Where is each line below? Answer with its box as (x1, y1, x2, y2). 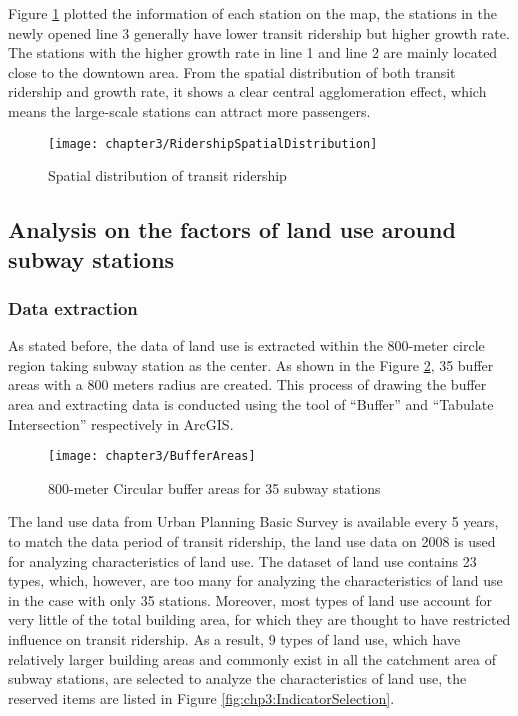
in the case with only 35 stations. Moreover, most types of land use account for (8, 589, 492, 610)
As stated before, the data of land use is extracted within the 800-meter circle (8, 335, 485, 356)
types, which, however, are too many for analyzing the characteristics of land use (8, 570, 503, 591)
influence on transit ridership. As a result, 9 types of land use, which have (8, 628, 461, 649)
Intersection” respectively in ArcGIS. (8, 413, 234, 434)
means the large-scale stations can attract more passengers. (8, 100, 371, 121)
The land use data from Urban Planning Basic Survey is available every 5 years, (8, 511, 499, 532)
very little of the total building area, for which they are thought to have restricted (8, 609, 511, 630)
